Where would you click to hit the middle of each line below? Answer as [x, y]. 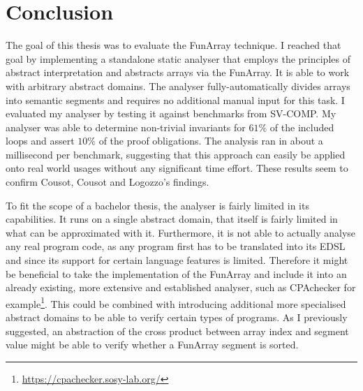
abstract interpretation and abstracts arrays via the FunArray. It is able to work [178, 72]
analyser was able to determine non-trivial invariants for [126, 127]
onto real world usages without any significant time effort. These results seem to [177, 168]
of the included [302, 127]
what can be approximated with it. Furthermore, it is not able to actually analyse [181, 232]
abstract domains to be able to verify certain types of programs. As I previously [177, 317]
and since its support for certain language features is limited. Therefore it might [177, 260]
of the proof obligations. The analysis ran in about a [211, 141]
